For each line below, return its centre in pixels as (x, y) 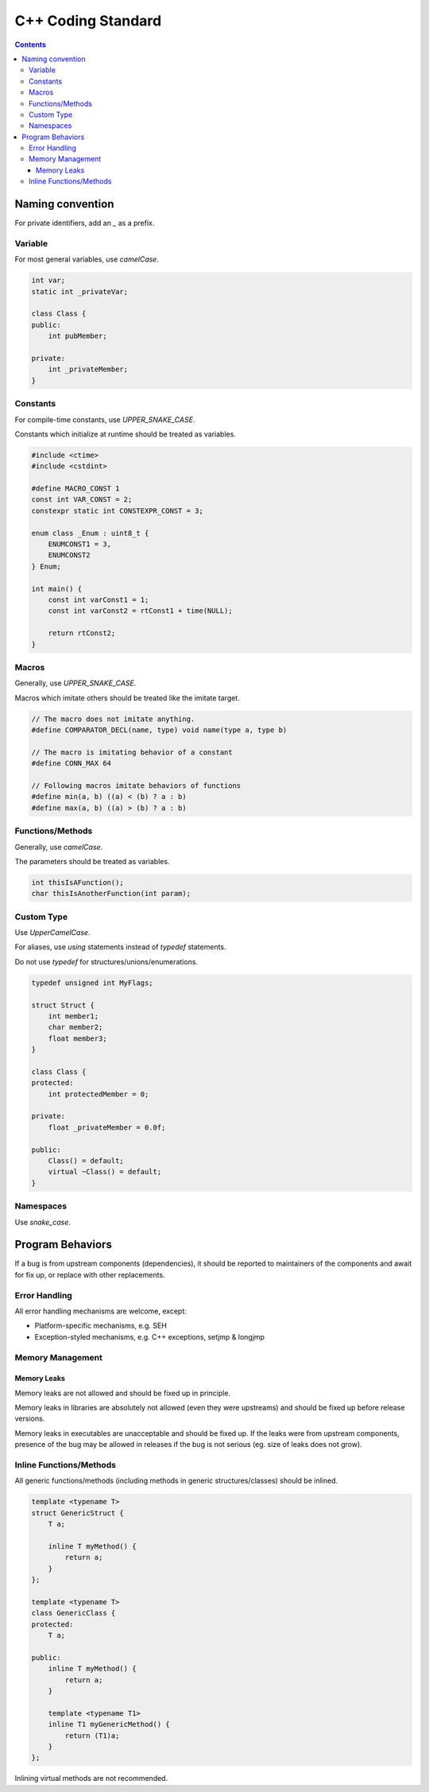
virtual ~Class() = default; (105, 1172)
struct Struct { (63, 1005)
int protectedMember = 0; (99, 1094)
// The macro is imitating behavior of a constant (132, 752)
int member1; (73, 1016)
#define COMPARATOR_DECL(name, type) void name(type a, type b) (159, 730)
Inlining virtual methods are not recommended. (91, 1778)
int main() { (57, 589)
